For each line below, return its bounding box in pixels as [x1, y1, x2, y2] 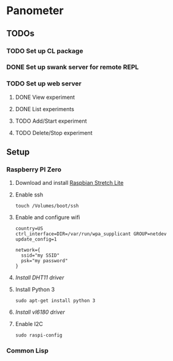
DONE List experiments [15, 105, 75, 112]
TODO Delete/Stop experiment [15, 129, 93, 136]
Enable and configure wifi [15, 214, 80, 221]
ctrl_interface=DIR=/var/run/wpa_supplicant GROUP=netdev [15, 231, 167, 237]
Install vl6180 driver [15, 308, 66, 316]
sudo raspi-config [15, 332, 63, 338]
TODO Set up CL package [6, 47, 83, 55]
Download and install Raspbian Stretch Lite [15, 179, 124, 187]
